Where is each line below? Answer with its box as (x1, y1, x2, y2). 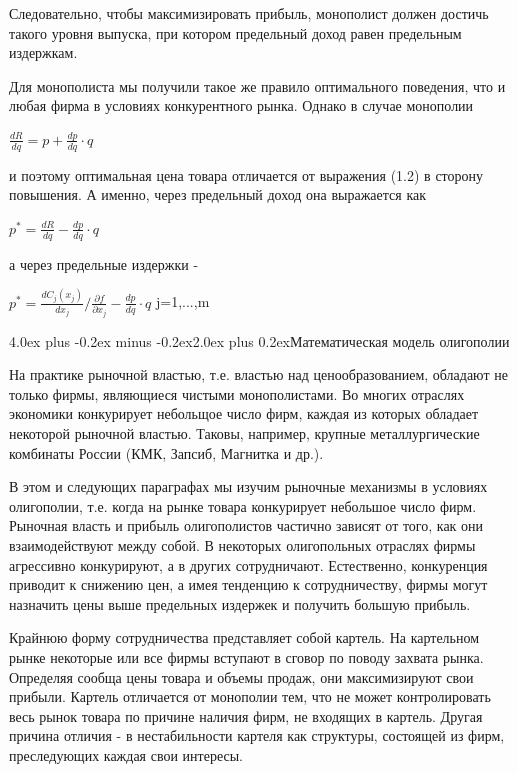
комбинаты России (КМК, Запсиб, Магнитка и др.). (9, 442, 324, 463)
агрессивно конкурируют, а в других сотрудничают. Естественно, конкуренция (9, 554, 488, 575)
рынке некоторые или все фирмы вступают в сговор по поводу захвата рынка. (9, 646, 484, 667)
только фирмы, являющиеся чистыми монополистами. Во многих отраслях (9, 383, 465, 404)
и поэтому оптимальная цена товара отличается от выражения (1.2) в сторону (9, 164, 484, 185)
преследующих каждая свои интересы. (9, 744, 243, 765)
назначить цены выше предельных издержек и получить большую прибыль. (9, 593, 471, 614)
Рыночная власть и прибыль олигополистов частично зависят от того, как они (9, 515, 484, 536)
